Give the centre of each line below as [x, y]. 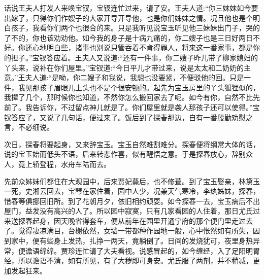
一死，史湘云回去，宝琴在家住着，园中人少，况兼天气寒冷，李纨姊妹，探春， [132, 191]
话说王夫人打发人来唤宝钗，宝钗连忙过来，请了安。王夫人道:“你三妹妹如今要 [131, 8]
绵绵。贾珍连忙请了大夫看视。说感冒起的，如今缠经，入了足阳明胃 [150, 250]
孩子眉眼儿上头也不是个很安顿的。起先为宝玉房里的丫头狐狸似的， [150, 87]
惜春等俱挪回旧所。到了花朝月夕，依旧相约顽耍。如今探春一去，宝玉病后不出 [132, 201]
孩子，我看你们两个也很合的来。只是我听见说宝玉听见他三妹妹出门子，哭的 [135, 28]
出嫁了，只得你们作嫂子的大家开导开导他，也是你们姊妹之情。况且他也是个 [128, 18]
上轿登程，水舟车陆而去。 [68, 164]
